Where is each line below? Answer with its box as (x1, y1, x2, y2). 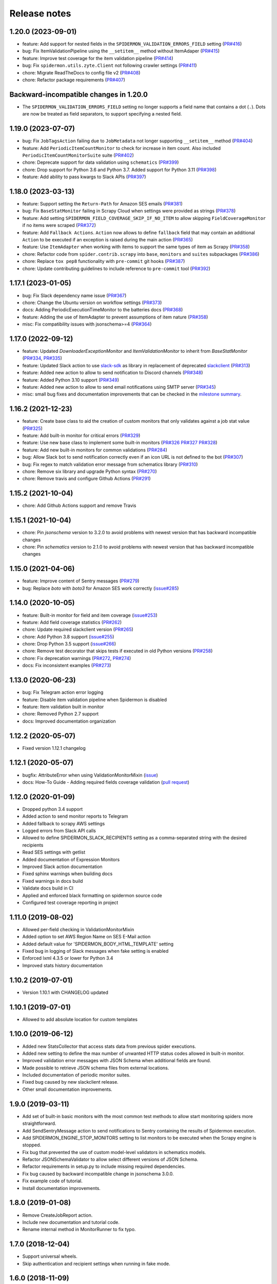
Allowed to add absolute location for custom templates (22, 1016, 138, 1022)
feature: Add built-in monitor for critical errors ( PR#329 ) (22, 432, 141, 439)
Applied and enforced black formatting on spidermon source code (22, 892, 163, 898)
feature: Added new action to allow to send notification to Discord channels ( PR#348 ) (22, 370, 203, 376)
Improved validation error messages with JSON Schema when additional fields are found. (22, 1058, 211, 1064)
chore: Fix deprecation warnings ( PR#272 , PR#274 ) (22, 655, 131, 661)
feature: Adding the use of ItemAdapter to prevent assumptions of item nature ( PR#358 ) (22, 314, 208, 320)
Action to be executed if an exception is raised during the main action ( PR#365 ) (22, 237, 193, 243)
